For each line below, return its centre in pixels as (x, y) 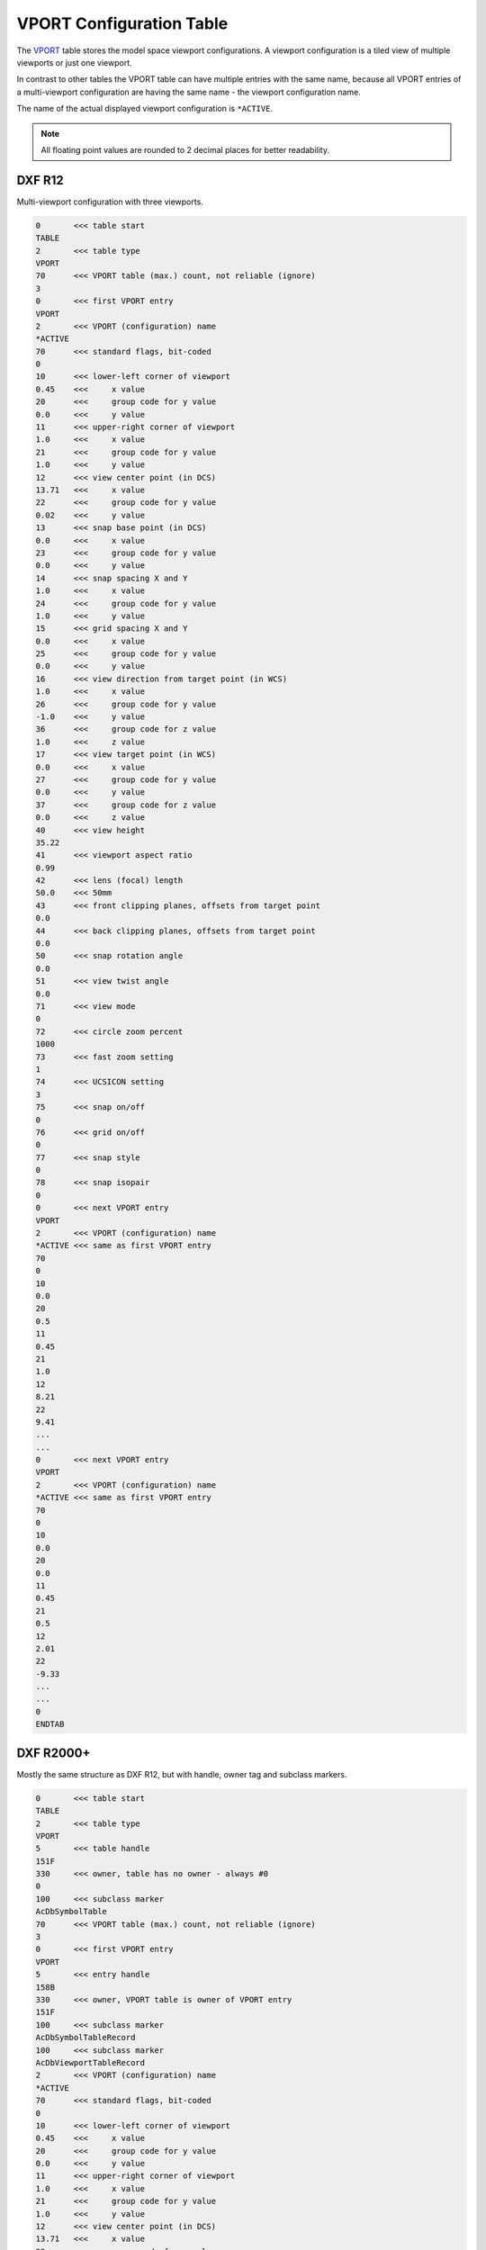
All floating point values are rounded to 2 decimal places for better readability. (185, 149)
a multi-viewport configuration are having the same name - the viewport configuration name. (189, 92)
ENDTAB (50, 1724)
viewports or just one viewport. (74, 62)
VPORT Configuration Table (122, 23)
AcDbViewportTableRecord (90, 2062)
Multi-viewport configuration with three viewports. (110, 202)
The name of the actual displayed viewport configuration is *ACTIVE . (145, 109)
